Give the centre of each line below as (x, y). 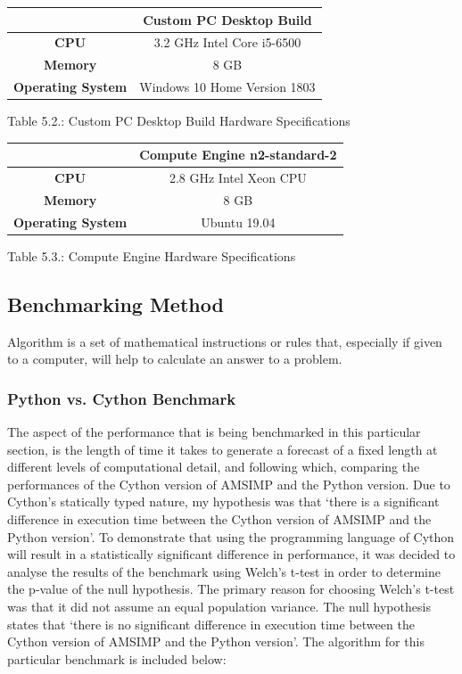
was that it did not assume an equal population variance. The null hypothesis (219, 606)
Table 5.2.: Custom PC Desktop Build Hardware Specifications (179, 121)
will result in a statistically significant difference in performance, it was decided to (231, 554)
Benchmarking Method (115, 304)
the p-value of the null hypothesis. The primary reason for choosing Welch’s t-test (231, 589)
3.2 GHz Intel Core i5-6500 (227, 42)
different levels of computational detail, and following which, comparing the (214, 467)
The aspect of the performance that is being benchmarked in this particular (214, 432)
